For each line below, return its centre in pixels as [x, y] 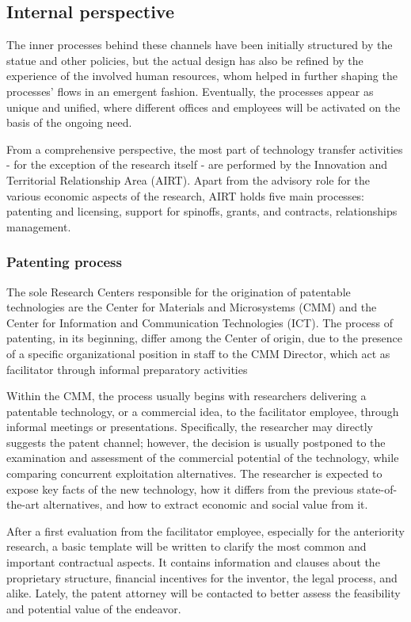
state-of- [377, 488]
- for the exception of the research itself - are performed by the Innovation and [197, 164]
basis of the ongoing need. [69, 122]
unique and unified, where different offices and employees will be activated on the [204, 107]
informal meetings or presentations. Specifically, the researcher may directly [190, 427]
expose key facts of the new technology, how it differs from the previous [180, 488]
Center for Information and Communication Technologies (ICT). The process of [200, 322]
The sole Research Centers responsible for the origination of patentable [179, 291]
